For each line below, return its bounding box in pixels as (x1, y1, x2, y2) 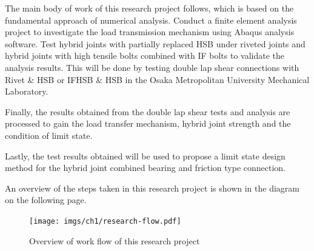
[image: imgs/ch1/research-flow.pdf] (29, 216, 181, 226)
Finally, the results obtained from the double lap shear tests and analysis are (5, 105, 290, 118)
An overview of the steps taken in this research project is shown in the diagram (5, 181, 299, 194)
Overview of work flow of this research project (29, 234, 200, 247)
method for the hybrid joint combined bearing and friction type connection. (5, 161, 286, 174)
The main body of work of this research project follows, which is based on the (5, 2, 294, 14)
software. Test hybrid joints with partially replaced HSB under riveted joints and (5, 37, 306, 50)
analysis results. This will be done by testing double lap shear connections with (5, 61, 299, 73)
